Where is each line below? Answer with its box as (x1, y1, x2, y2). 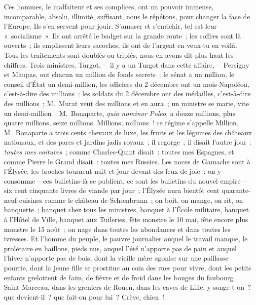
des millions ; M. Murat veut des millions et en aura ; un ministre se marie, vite (4, 98, 249, 108)
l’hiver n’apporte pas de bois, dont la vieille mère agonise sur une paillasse (4, 253, 228, 263)
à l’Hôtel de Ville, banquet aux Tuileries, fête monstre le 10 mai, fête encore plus (4, 214, 248, 225)
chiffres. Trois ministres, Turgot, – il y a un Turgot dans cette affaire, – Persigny (4, 59, 250, 70)
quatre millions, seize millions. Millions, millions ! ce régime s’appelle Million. (4, 117, 239, 128)
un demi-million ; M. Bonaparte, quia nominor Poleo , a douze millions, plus (4, 108, 236, 118)
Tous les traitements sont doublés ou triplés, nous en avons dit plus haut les (4, 49, 234, 60)
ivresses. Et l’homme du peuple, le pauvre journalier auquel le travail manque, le (4, 233, 248, 244)
